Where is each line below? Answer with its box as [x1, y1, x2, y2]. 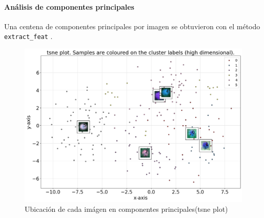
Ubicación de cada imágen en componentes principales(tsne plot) [25, 204, 228, 214]
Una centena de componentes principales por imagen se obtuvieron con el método [4, 21, 260, 31]
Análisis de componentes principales [4, 1, 134, 12]
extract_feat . [4, 31, 53, 42]
